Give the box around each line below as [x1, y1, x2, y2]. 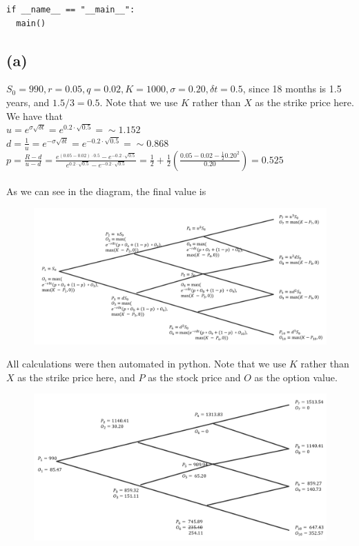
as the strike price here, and [17, 370, 135, 384]
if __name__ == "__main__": [6, 5, 135, 14]
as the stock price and [148, 370, 241, 384]
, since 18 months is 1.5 [242, 81, 342, 96]
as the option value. [254, 370, 338, 384]
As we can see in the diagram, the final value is [6, 184, 206, 199]
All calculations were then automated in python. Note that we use [6, 356, 287, 371]
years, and [6, 94, 50, 109]
